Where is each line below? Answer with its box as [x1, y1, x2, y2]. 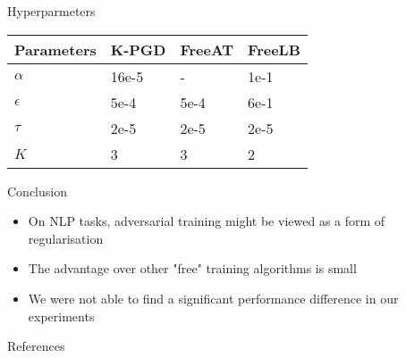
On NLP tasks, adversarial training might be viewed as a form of [28, 212, 385, 230]
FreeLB [248, 38, 300, 60]
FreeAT [180, 38, 234, 60]
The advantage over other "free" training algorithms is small [28, 259, 357, 278]
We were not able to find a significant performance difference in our [28, 288, 399, 307]
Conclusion [7, 181, 67, 200]
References [7, 337, 65, 355]
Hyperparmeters [7, 2, 96, 20]
